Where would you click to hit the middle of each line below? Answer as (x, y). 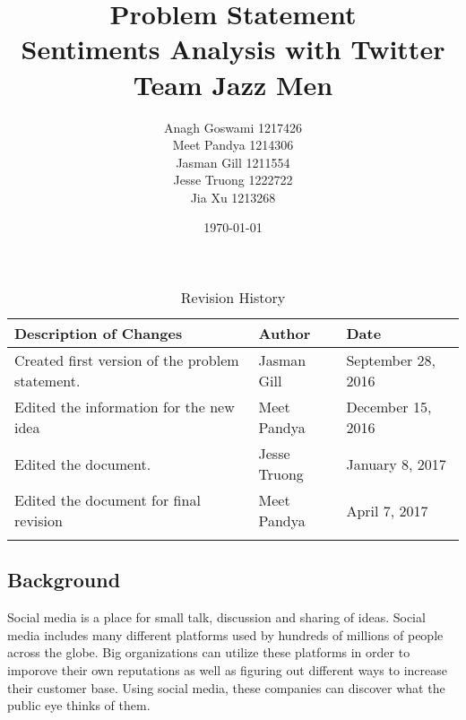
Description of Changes (99, 334)
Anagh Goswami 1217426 (233, 127)
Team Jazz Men (233, 84)
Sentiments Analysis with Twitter (233, 49)
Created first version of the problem (127, 360)
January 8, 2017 (396, 464)
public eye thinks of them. (79, 705)
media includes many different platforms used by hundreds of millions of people (225, 634)
